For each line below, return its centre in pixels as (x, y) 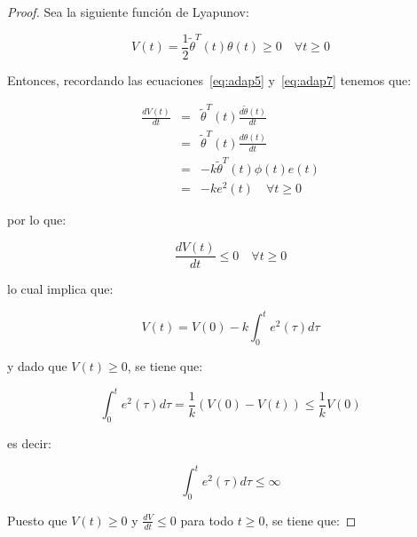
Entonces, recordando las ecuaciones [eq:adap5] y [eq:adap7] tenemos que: (209, 79)
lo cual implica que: (60, 289)
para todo (207, 520)
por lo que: (37, 220)
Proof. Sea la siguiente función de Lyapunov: (128, 12)
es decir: (29, 442)
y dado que (37, 366)
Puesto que (37, 520)
